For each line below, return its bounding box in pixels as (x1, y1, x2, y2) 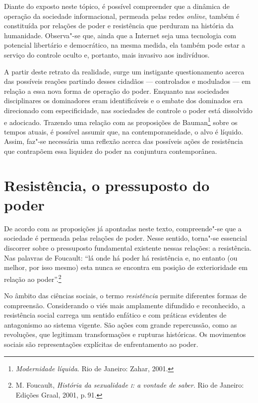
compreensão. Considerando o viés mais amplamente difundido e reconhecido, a (4, 300, 246, 310)
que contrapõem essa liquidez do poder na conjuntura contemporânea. (4, 145, 217, 156)
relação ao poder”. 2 (4, 272, 62, 284)
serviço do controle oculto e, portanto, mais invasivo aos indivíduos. (4, 49, 210, 60)
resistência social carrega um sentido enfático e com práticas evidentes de (4, 310, 227, 320)
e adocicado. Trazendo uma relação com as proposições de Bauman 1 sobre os (4, 115, 238, 127)
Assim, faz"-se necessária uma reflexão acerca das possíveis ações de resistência (4, 136, 243, 146)
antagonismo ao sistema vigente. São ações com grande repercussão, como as (4, 319, 237, 330)
